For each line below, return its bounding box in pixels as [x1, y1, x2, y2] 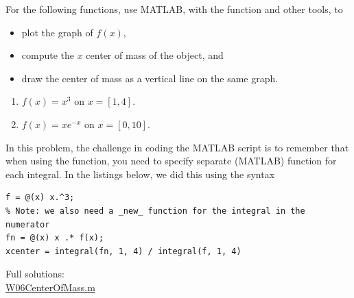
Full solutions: [5, 266, 64, 281]
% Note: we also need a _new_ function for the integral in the [5, 206, 305, 216]
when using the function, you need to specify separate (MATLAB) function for [5, 153, 337, 168]
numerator [5, 219, 50, 229]
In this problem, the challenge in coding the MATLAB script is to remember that [5, 140, 349, 154]
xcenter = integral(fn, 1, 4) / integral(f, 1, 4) [5, 246, 241, 256]
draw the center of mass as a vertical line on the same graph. [21, 71, 279, 85]
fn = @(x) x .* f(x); [5, 233, 104, 243]
